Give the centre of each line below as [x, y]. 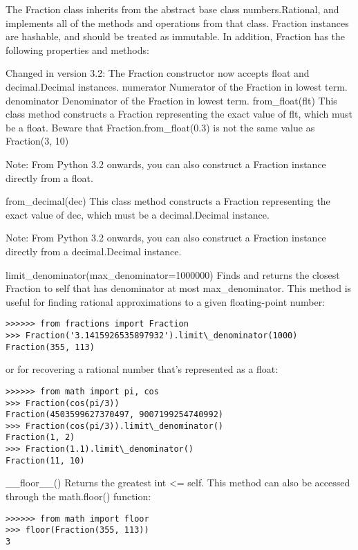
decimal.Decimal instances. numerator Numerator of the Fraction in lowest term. [177, 86]
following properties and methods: [77, 49]
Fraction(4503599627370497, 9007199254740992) [114, 415]
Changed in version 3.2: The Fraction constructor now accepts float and [158, 73]
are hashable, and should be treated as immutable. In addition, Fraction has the [176, 36]
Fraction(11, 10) [45, 460]
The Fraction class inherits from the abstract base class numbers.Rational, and [172, 9]
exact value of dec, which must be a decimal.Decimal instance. [138, 214]
